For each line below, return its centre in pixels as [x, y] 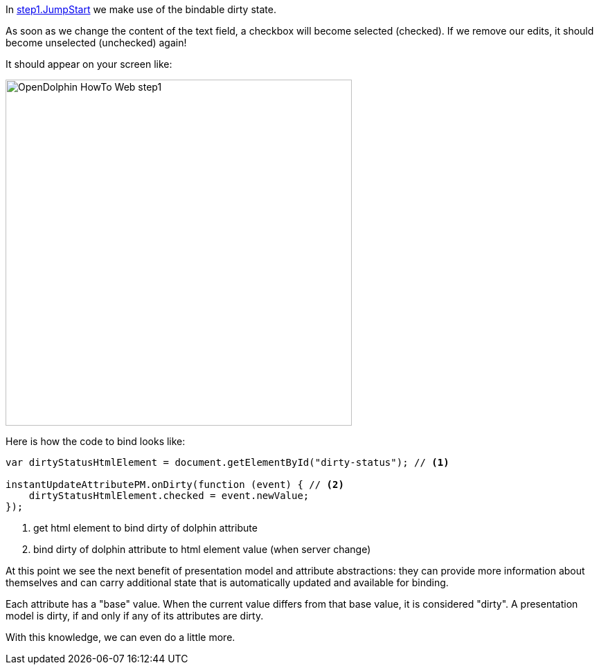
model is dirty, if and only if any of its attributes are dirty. [135, 616]
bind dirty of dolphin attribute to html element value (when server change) [202, 549]
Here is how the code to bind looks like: [96, 441]
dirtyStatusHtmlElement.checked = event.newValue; [169, 496]
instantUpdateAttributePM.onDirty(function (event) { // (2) [175, 485]
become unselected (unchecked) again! [96, 43]
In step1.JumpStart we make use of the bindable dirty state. [141, 9]
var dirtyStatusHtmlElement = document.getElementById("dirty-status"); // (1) [227, 462]
